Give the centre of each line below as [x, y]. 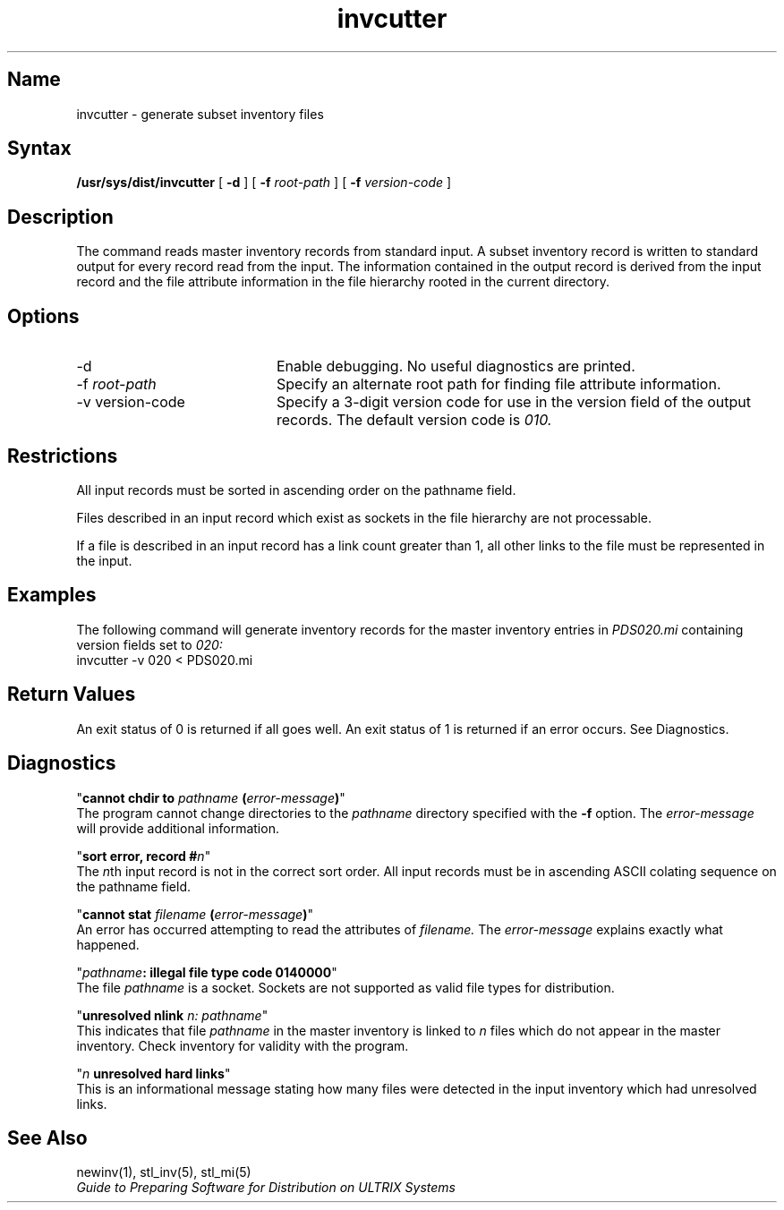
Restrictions [63, 456]
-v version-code [131, 402]
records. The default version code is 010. [414, 420]
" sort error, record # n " [144, 856]
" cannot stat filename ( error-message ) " [195, 914]
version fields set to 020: [149, 644]
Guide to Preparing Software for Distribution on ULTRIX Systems [266, 1188]
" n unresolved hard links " [153, 1073]
